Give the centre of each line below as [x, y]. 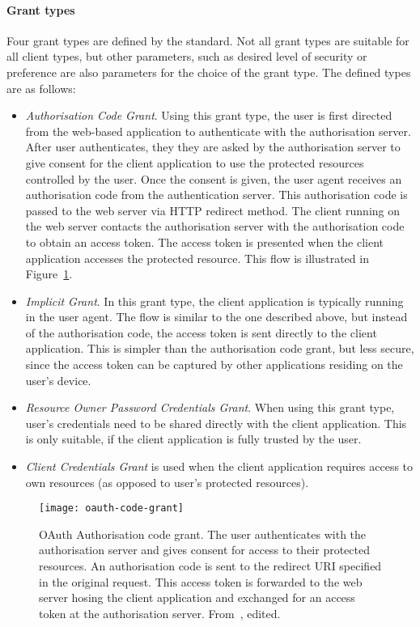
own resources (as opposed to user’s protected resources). [167, 482]
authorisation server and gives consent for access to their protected [204, 550]
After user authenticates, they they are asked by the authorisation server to [213, 147]
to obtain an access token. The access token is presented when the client [204, 241]
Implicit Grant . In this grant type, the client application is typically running [214, 301]
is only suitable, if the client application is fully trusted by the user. [193, 439]
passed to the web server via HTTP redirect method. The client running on [213, 210]
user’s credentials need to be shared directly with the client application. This [216, 423]
